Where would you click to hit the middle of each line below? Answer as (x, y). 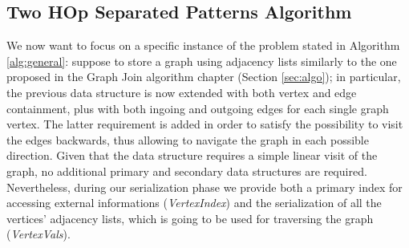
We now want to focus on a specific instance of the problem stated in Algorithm (203, 45)
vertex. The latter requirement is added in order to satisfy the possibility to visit (205, 124)
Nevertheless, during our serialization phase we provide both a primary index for (204, 187)
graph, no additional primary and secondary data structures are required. (187, 171)
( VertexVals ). (38, 234)
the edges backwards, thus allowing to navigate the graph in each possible (188, 139)
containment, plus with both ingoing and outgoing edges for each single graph (198, 108)
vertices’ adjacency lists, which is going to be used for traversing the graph (190, 218)
